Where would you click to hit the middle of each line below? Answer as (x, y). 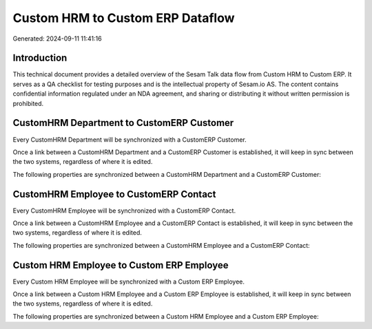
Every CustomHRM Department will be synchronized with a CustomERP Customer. (130, 139)
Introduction (40, 58)
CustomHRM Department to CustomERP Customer (123, 123)
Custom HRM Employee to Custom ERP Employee (121, 265)
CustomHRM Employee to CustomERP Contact (114, 194)
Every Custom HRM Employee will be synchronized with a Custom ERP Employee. (128, 282)
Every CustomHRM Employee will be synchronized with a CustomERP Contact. (124, 211)
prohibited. (28, 103)
